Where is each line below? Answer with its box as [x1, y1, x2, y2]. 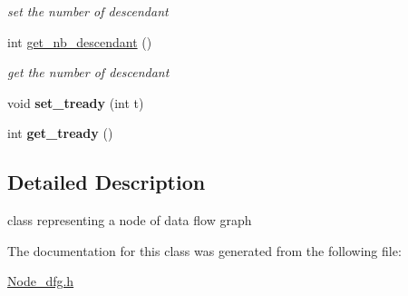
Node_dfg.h [7, 271, 74, 291]
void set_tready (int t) [7, 93, 144, 112]
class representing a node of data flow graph [7, 211, 252, 230]
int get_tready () [7, 123, 113, 143]
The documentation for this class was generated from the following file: [7, 241, 402, 260]
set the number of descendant [7, 2, 169, 20]
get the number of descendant [7, 63, 170, 82]
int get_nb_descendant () [7, 32, 152, 51]
